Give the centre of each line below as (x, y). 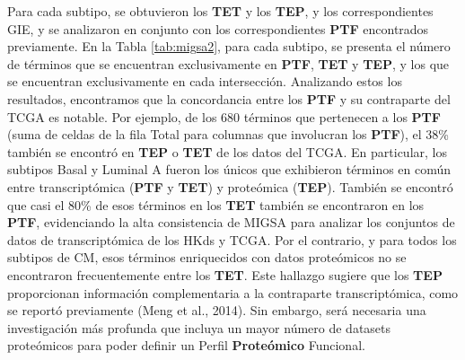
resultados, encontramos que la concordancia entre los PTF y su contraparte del (229, 98)
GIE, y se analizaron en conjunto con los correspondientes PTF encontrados (218, 28)
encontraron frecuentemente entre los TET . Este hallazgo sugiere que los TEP (225, 274)
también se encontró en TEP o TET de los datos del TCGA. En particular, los (227, 151)
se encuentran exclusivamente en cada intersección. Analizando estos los (205, 81)
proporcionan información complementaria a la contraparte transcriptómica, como (233, 292)
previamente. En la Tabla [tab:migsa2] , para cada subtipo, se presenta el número (229, 46)
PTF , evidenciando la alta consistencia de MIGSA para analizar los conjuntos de (231, 222)
